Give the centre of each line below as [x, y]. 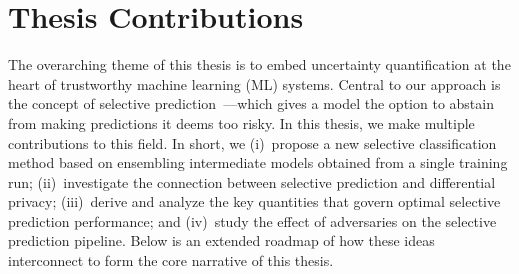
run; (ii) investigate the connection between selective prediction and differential [252, 181]
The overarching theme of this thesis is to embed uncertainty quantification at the [259, 64]
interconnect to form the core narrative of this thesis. [171, 260]
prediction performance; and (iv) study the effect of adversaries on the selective [252, 220]
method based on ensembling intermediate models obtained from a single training [258, 162]
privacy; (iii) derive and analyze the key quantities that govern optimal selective [254, 201]
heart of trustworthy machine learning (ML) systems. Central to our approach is [254, 83]
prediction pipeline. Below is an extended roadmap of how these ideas [221, 240]
